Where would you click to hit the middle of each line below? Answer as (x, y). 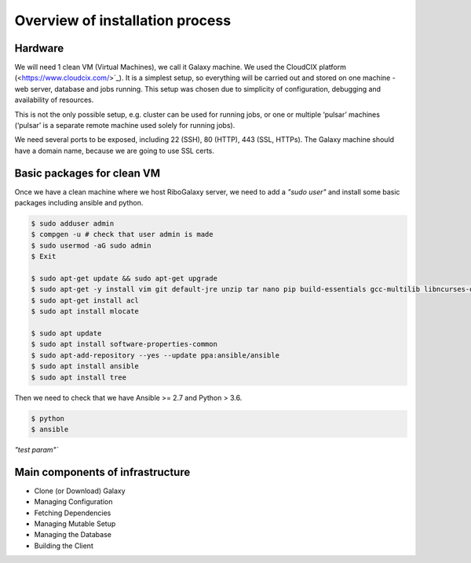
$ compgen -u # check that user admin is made (122, 234)
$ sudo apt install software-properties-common (124, 344)
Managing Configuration (73, 502)
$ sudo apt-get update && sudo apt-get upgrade (124, 279)
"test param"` (37, 449)
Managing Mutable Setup (75, 523)
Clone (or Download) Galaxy (80, 491)
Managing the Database (73, 535)
